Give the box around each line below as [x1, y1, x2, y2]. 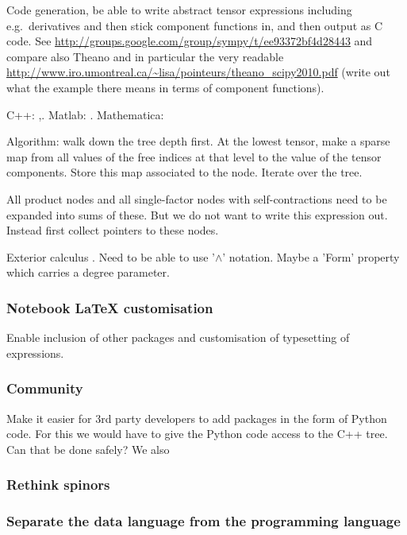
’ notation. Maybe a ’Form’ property [222, 248, 400, 265]
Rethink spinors [6, 475, 110, 494]
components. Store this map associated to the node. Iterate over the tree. [6, 164, 363, 180]
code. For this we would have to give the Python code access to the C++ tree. [6, 425, 388, 442]
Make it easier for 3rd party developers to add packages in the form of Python [6, 409, 387, 426]
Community [6, 378, 83, 398]
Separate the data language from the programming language [6, 511, 401, 531]
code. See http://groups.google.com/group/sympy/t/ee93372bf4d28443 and [6, 33, 373, 49]
